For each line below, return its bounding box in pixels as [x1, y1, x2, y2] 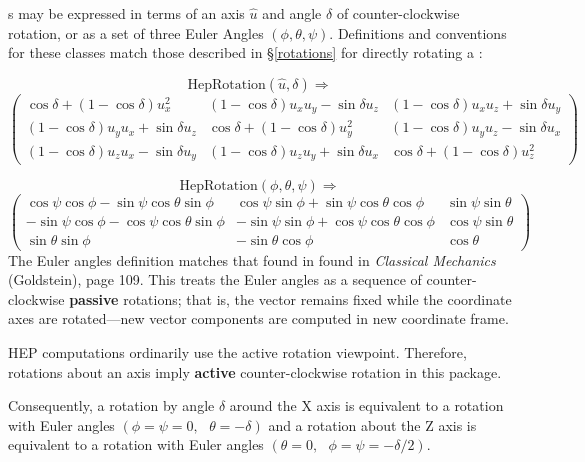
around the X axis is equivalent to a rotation [229, 395, 504, 416]
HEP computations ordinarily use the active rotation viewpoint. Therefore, [8, 342, 467, 363]
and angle [262, 3, 322, 23]
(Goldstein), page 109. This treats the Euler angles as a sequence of [8, 269, 422, 290]
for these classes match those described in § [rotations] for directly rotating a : [8, 42, 483, 63]
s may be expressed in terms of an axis [8, 3, 245, 23]
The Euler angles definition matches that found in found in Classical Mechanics [8, 249, 496, 270]
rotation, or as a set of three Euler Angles [8, 22, 264, 43]
